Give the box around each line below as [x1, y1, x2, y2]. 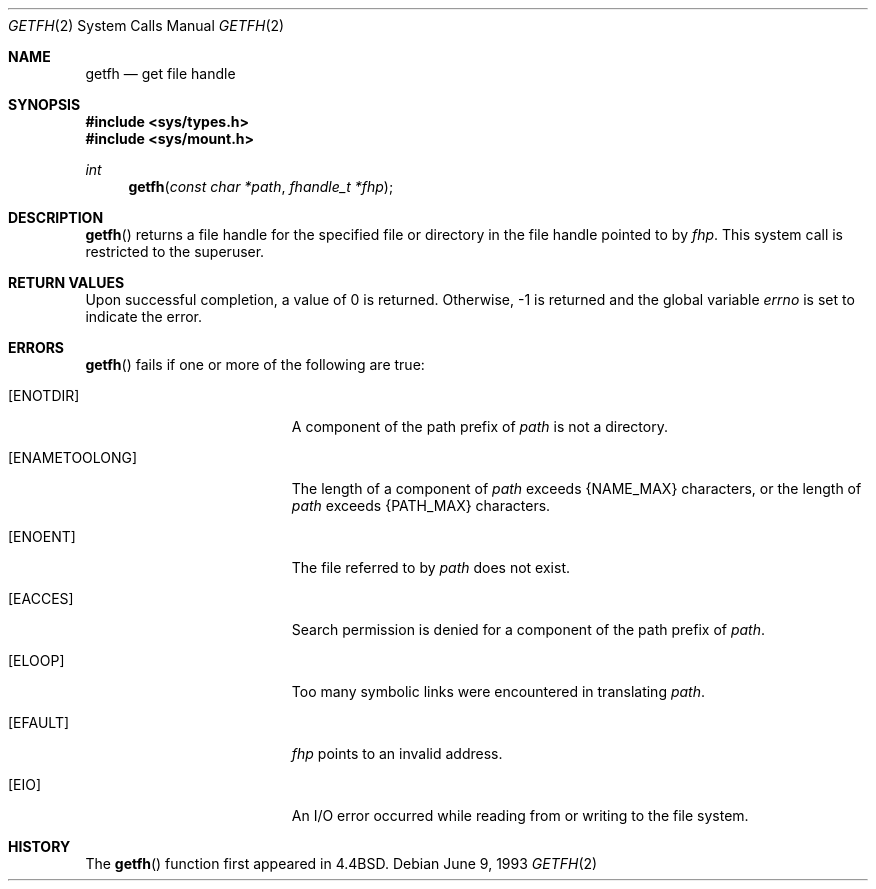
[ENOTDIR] [8, 387, 80, 404]
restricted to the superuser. [85, 243, 265, 260]
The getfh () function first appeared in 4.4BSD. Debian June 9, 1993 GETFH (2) [85, 855, 598, 872]
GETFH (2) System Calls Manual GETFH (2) [8, 17, 285, 34]
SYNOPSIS [8, 96, 81, 113]
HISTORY [8, 838, 71, 855]
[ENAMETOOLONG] [8, 449, 138, 466]
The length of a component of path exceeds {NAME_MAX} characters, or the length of [291, 480, 862, 497]
